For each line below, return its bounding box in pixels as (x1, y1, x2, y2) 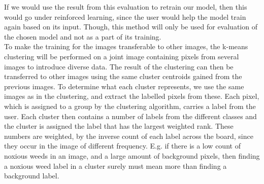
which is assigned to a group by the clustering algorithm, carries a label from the (4, 100, 256, 111)
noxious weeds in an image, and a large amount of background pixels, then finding (4, 150, 260, 161)
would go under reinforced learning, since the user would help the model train (4, 11, 246, 22)
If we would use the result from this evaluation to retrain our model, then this (4, 2, 247, 12)
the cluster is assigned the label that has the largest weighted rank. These (4, 121, 234, 131)
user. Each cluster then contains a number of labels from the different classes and (4, 111, 257, 121)
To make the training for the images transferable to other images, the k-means (4, 41, 248, 52)
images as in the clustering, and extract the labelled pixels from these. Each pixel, (4, 91, 259, 101)
